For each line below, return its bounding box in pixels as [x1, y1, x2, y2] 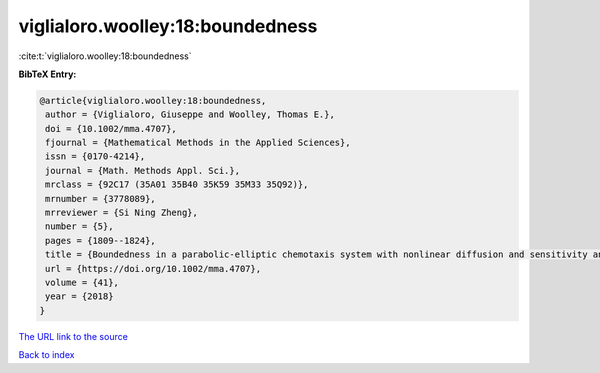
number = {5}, [45, 221, 114, 232]
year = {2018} [45, 291, 114, 302]
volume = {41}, [45, 277, 120, 288]
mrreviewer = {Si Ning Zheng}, [45, 207, 199, 219]
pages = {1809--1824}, [45, 235, 157, 246]
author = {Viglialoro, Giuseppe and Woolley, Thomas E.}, [45, 109, 335, 120]
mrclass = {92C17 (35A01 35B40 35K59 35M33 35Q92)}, [45, 179, 309, 190]
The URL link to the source [18, 330, 129, 342]
